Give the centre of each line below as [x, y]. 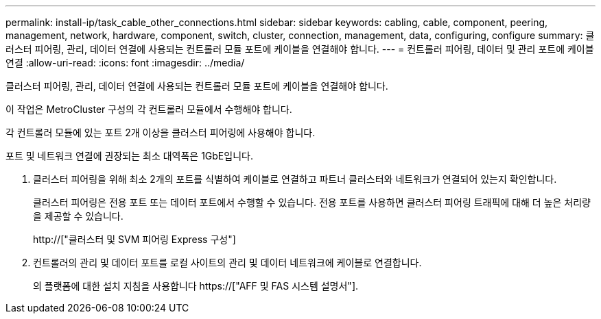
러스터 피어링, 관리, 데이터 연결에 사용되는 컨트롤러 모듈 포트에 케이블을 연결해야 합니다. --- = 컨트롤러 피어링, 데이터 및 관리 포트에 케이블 [300, 49]
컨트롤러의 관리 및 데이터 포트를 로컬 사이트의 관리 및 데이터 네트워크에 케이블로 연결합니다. [227, 263]
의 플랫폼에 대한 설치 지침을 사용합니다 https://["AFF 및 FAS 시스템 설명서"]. [196, 286]
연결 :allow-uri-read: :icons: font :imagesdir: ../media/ [125, 63]
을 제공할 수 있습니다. [78, 216]
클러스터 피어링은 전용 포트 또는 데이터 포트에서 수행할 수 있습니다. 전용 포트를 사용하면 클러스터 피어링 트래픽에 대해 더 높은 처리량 [312, 202]
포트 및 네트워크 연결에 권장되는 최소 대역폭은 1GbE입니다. [129, 156]
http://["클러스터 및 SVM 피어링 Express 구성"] [134, 239]
